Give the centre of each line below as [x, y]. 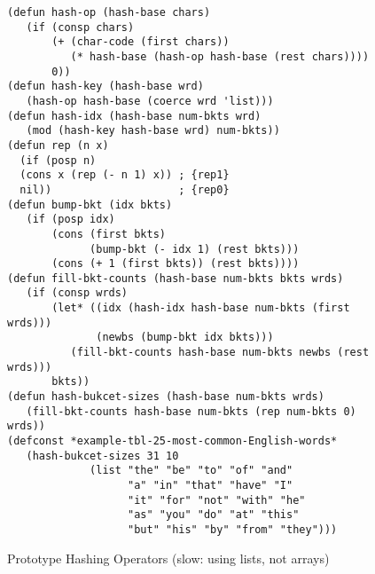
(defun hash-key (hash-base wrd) [105, 86]
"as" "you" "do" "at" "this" [214, 515]
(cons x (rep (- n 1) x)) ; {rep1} [125, 175]
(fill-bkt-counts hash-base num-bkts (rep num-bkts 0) [191, 411]
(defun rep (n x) [58, 145]
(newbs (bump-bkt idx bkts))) [185, 338]
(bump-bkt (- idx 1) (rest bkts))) [195, 249]
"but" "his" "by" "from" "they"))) [233, 529]
